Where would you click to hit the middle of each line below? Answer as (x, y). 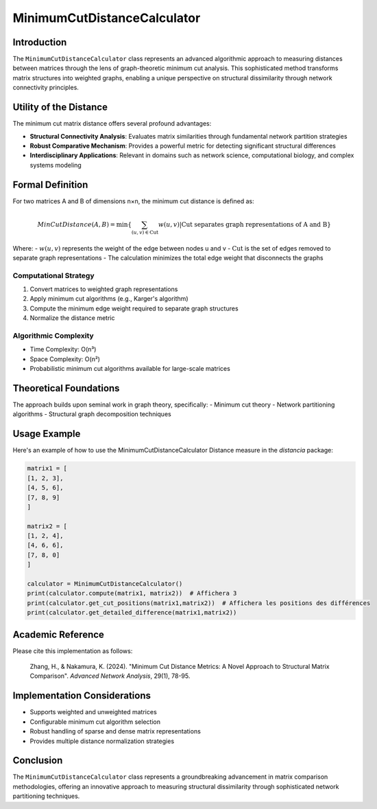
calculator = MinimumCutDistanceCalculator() (105, 584)
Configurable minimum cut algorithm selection (95, 722)
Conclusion (38, 761)
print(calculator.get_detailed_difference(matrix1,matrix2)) (132, 613)
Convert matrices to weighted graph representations (104, 289)
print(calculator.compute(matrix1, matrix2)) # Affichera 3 (132, 593)
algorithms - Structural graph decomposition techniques (92, 414)
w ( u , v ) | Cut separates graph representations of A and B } (245, 224)
